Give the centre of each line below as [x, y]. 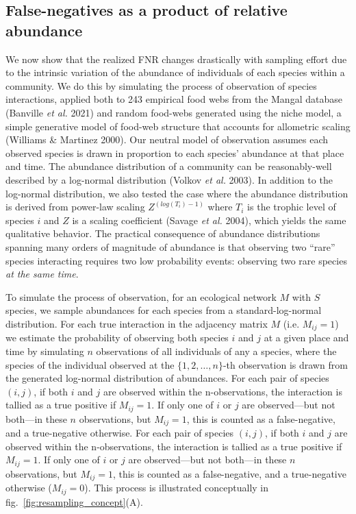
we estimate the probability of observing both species [117, 338]
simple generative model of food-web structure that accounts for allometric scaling [178, 126]
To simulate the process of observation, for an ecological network [141, 296]
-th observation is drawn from [285, 364]
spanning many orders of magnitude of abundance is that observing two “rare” [170, 246]
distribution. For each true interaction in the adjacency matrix [137, 323]
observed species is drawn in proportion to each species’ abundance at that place [175, 152]
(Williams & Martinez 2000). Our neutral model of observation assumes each [167, 139]
